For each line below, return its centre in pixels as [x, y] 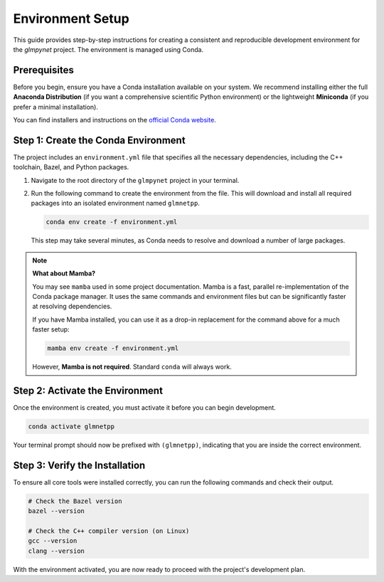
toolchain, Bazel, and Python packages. [71, 167]
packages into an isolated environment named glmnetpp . [116, 203]
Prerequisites [43, 70]
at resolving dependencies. [72, 307]
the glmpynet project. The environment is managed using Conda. [108, 49]
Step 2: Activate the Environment [88, 390]
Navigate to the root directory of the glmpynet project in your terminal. [135, 180]
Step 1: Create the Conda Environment [99, 140]
